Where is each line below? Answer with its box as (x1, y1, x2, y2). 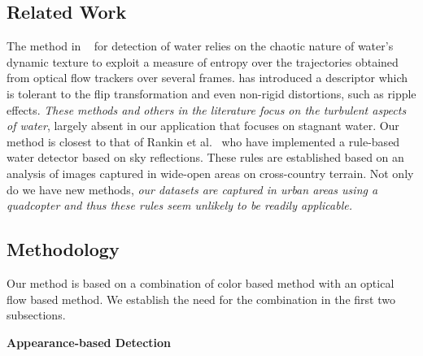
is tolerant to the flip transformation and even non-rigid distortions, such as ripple (7, 85, 416, 102)
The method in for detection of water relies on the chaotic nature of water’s (7, 37, 394, 54)
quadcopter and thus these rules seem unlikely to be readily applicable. (7, 197, 352, 214)
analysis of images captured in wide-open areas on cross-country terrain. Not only (7, 164, 414, 181)
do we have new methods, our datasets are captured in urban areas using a (7, 180, 378, 198)
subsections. (7, 306, 66, 323)
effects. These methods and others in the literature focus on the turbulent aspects (7, 101, 407, 118)
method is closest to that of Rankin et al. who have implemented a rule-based (7, 132, 400, 150)
